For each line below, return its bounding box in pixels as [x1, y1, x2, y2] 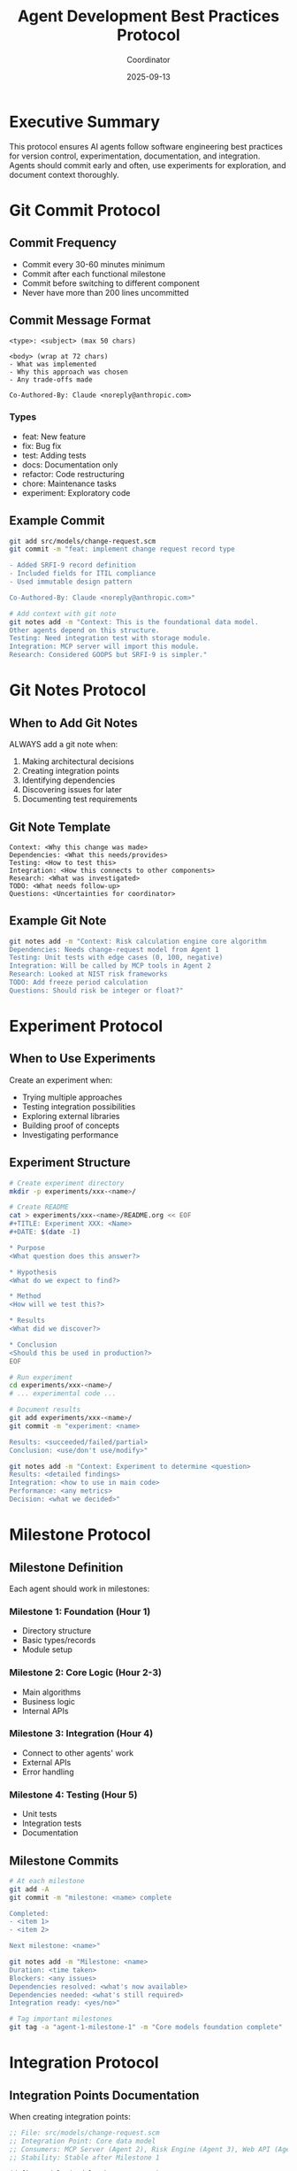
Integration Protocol [9, 2052, 159, 2073]
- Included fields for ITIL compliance [9, 569, 156, 578]
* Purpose [9, 1243, 46, 1252]
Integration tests [21, 1818, 82, 1829]
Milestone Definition [9, 1560, 124, 1575]
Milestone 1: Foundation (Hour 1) [9, 1605, 151, 1618]
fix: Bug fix [21, 440, 62, 451]
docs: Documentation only [21, 459, 118, 470]
